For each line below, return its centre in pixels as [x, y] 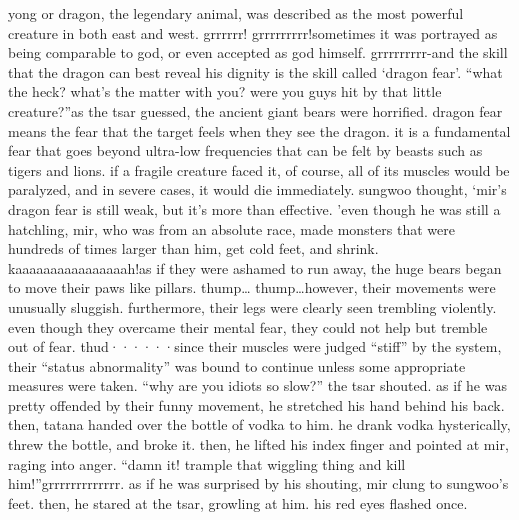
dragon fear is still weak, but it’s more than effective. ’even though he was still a [254, 208]
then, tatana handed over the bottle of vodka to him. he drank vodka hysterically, [259, 424]
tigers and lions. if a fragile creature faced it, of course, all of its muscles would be [259, 169]
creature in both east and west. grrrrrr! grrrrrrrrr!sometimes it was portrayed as [253, 32]
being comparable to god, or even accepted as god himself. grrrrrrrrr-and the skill [258, 52]
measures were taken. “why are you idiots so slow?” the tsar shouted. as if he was [257, 385]
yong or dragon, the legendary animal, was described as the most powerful [236, 13]
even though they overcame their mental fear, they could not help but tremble [248, 326]
